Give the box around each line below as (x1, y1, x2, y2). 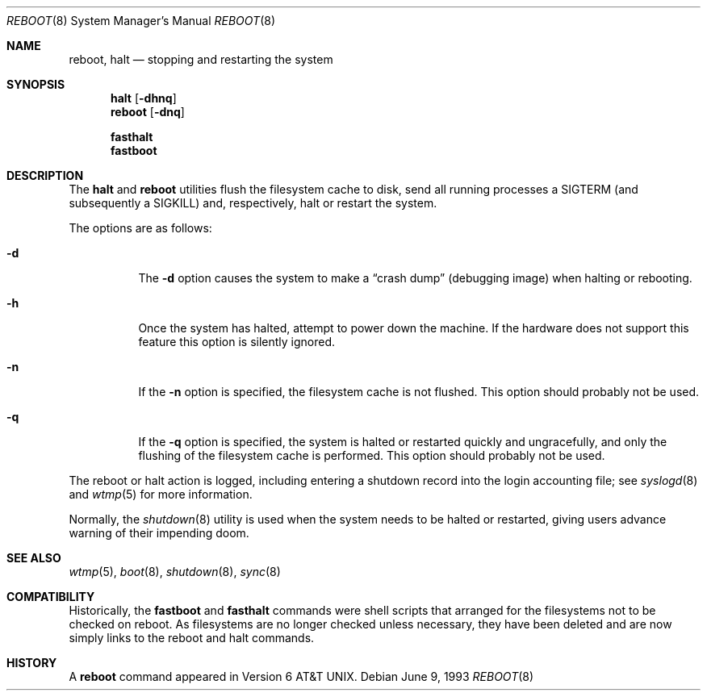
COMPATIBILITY (6, 590, 95, 603)
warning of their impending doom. (69, 526, 249, 540)
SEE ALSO (6, 551, 61, 565)
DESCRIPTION (6, 169, 84, 182)
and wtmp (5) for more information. (69, 487, 253, 501)
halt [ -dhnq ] (111, 91, 177, 105)
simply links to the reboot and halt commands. (69, 631, 315, 645)
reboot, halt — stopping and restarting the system (69, 52, 333, 66)
